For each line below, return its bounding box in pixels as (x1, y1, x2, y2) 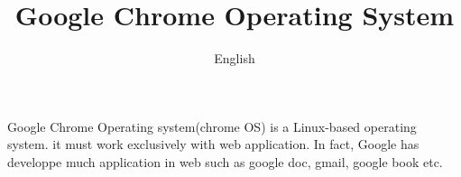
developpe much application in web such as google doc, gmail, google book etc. (7, 152, 443, 171)
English (214, 49, 255, 68)
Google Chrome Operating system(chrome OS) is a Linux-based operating (7, 116, 417, 135)
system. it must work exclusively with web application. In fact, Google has (7, 135, 420, 154)
